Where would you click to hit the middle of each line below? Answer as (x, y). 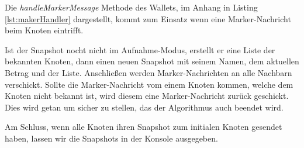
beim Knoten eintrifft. (44, 30)
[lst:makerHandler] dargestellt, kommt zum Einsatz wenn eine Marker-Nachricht (148, 18)
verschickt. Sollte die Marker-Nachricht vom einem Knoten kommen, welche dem (149, 84)
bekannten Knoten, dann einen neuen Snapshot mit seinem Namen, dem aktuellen (152, 61)
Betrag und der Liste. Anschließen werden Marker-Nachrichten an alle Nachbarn (148, 72)
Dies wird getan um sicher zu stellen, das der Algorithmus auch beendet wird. (144, 107)
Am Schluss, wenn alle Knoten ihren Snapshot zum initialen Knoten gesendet (144, 127)
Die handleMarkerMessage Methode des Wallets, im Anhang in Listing (131, 7)
